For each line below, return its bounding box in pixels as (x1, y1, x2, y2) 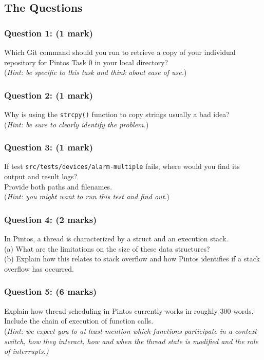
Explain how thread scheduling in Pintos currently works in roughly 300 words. (4, 305, 254, 316)
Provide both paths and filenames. (4, 181, 112, 192)
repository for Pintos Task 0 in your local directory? (4, 56, 168, 67)
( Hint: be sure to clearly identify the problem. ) (4, 119, 149, 129)
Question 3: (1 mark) (4, 141, 93, 154)
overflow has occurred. (4, 263, 74, 274)
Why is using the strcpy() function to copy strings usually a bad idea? (4, 109, 230, 119)
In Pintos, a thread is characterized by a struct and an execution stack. (4, 233, 229, 244)
